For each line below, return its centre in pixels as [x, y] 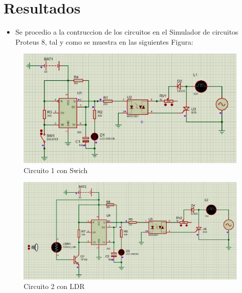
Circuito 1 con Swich [56, 170]
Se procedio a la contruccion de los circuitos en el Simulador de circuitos [127, 32]
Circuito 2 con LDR [54, 286]
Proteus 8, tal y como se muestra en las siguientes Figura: [104, 41]
